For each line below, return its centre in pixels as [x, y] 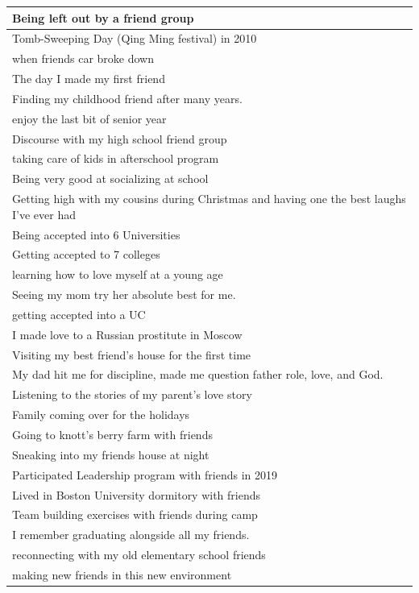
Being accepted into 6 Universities [96, 234]
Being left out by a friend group [103, 17]
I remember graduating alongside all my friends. [131, 535]
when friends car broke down [83, 58]
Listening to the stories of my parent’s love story [132, 394]
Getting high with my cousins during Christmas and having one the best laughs [209, 199]
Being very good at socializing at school [110, 178]
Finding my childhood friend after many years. [127, 98]
